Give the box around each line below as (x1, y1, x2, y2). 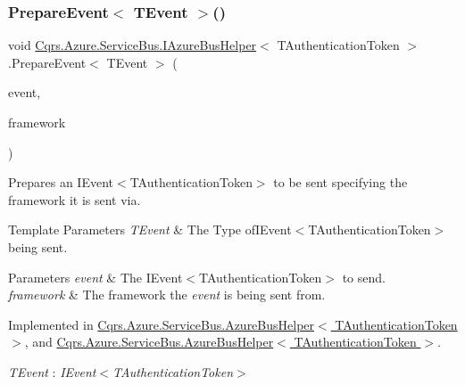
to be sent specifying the (273, 173, 408, 192)
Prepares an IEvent (8, 173, 113, 192)
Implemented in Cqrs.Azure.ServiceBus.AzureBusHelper (8, 315, 315, 333)
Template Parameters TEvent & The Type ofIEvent (8, 220, 292, 239)
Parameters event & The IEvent (8, 267, 183, 286)
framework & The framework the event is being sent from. (8, 285, 326, 304)
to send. (342, 267, 386, 286)
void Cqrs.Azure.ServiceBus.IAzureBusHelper (8, 36, 257, 54)
